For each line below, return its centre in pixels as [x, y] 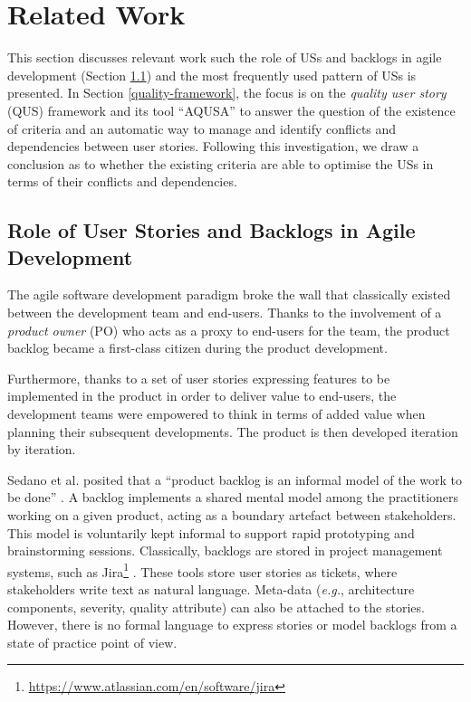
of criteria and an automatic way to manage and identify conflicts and [202, 128]
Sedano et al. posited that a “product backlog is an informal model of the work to [235, 479]
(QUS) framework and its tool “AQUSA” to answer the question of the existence [231, 110]
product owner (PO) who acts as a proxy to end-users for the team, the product [229, 330]
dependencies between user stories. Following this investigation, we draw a [213, 146]
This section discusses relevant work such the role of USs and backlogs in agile [225, 57]
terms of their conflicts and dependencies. [122, 181]
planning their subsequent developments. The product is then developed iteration [233, 431]
